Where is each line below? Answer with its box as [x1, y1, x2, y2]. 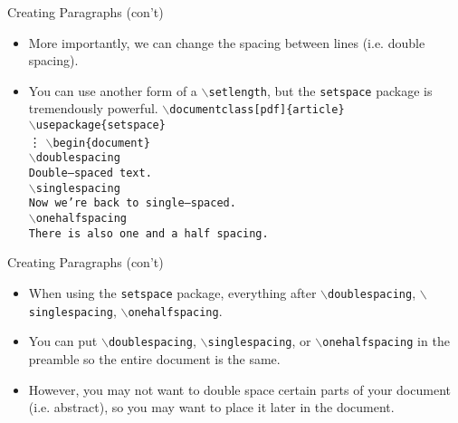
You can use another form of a [28, 81, 197, 100]
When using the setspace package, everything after [28, 283, 317, 302]
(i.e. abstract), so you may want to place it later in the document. [28, 398, 395, 417]
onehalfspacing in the [322, 332, 450, 351]
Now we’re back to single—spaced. [28, 197, 236, 210]
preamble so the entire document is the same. [28, 349, 281, 368]
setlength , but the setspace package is [208, 81, 433, 100]
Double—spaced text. [28, 167, 152, 180]
